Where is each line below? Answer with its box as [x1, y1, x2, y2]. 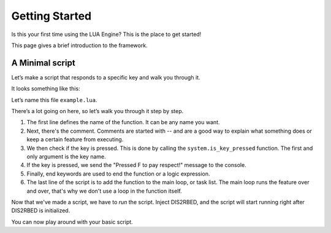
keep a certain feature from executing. [26, 136, 124, 143]
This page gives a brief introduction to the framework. [11, 42, 148, 49]
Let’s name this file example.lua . [11, 96, 97, 103]
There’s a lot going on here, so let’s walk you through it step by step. [11, 108, 184, 115]
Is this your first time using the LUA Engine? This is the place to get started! [11, 31, 202, 38]
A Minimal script [11, 57, 76, 68]
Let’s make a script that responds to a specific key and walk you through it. [11, 73, 200, 81]
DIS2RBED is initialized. [11, 207, 70, 214]
